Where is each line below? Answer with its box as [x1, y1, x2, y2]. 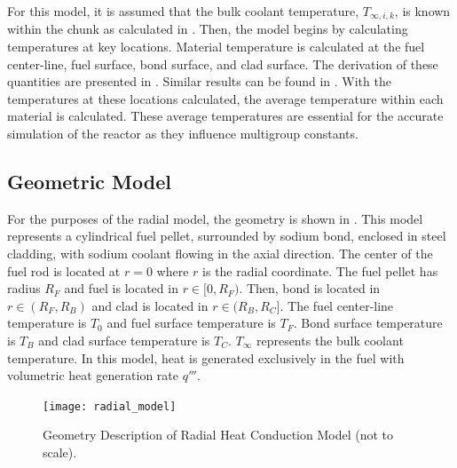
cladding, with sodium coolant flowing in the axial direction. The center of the [7, 244, 433, 262]
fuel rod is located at [7, 261, 121, 280]
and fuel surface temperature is [106, 313, 276, 332]
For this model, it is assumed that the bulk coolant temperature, [7, 2, 359, 20]
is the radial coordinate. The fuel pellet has [202, 261, 438, 280]
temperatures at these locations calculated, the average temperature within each [7, 89, 444, 107]
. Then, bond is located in [239, 279, 381, 297]
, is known [394, 2, 451, 20]
